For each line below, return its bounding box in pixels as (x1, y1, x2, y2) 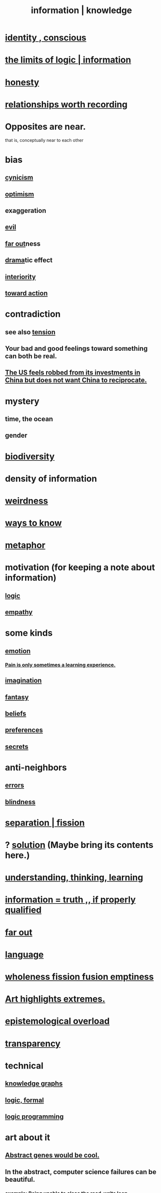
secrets (5, 743, 29, 751)
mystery (5, 396, 40, 407)
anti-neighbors (5, 762, 67, 773)
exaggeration (5, 207, 47, 215)
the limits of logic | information (5, 54, 131, 66)
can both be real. (5, 352, 57, 360)
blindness (5, 797, 36, 806)
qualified (5, 904, 42, 916)
